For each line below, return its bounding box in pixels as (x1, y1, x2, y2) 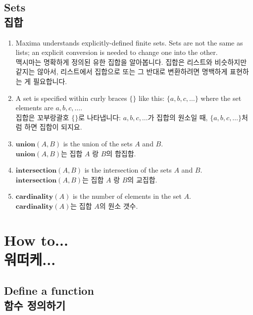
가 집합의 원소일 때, (148, 112, 208, 122)
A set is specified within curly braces (15, 92, 127, 103)
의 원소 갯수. (99, 200, 138, 211)
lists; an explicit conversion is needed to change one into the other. (15, 47, 218, 57)
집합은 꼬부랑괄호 (15, 112, 69, 122)
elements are (15, 102, 53, 113)
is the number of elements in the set (72, 191, 182, 201)
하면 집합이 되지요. (24, 122, 82, 132)
